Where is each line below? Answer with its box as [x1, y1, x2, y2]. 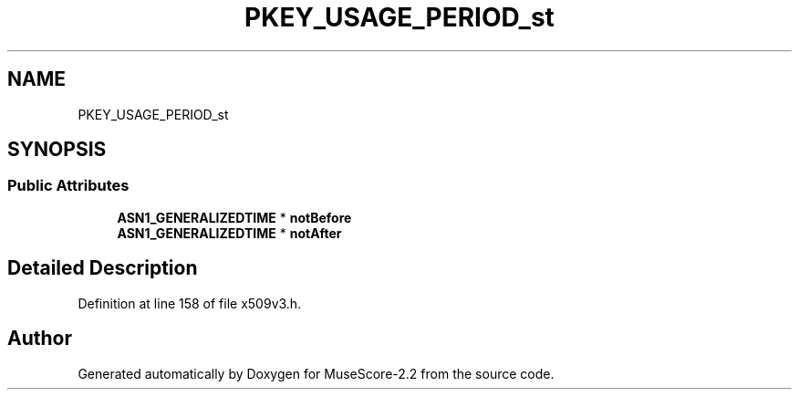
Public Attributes [7, 176, 130, 195]
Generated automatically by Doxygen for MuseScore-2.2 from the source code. [78, 365, 555, 381]
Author [7, 327, 72, 350]
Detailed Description [7, 256, 198, 280]
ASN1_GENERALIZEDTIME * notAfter [117, 225, 342, 241]
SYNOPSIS [7, 138, 107, 162]
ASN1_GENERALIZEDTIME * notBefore [117, 209, 352, 225]
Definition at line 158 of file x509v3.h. [78, 295, 302, 311]
